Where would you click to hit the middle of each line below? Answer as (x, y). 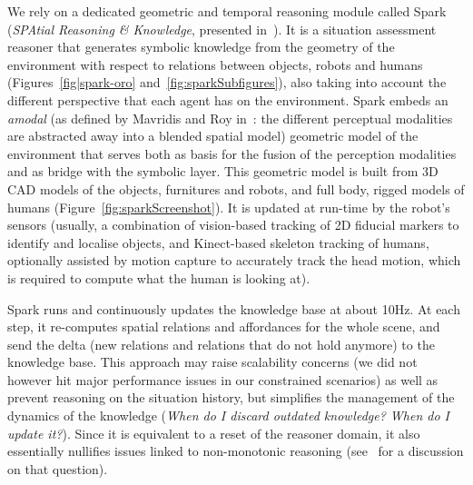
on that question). (58, 468)
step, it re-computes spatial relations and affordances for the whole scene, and (224, 327)
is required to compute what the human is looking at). (159, 277)
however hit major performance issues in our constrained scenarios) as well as (223, 379)
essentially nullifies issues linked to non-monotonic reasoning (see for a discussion (236, 451)
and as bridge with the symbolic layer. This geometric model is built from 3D (223, 171)
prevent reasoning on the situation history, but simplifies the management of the (231, 397)
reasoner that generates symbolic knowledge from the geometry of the (201, 47)
